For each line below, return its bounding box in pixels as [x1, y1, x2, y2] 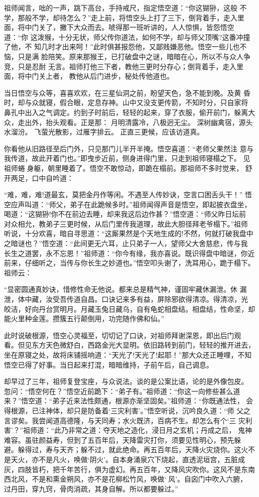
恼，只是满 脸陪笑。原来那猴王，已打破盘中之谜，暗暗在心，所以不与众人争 [4, 51, 251, 61]
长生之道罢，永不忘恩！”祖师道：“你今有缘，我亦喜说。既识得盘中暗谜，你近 [4, 248, 255, 258]
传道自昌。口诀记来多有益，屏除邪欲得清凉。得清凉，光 [66, 294, 248, 304]
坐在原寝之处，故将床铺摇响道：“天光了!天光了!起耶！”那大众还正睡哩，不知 [4, 350, 252, 360]
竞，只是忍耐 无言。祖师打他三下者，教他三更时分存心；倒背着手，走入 [4, 61, 237, 71]
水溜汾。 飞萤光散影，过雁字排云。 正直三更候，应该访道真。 [4, 126, 204, 137]
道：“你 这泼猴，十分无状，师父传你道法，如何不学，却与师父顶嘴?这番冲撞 [4, 31, 250, 42]
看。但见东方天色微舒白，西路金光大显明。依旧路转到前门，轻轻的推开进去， [4, 340, 255, 350]
